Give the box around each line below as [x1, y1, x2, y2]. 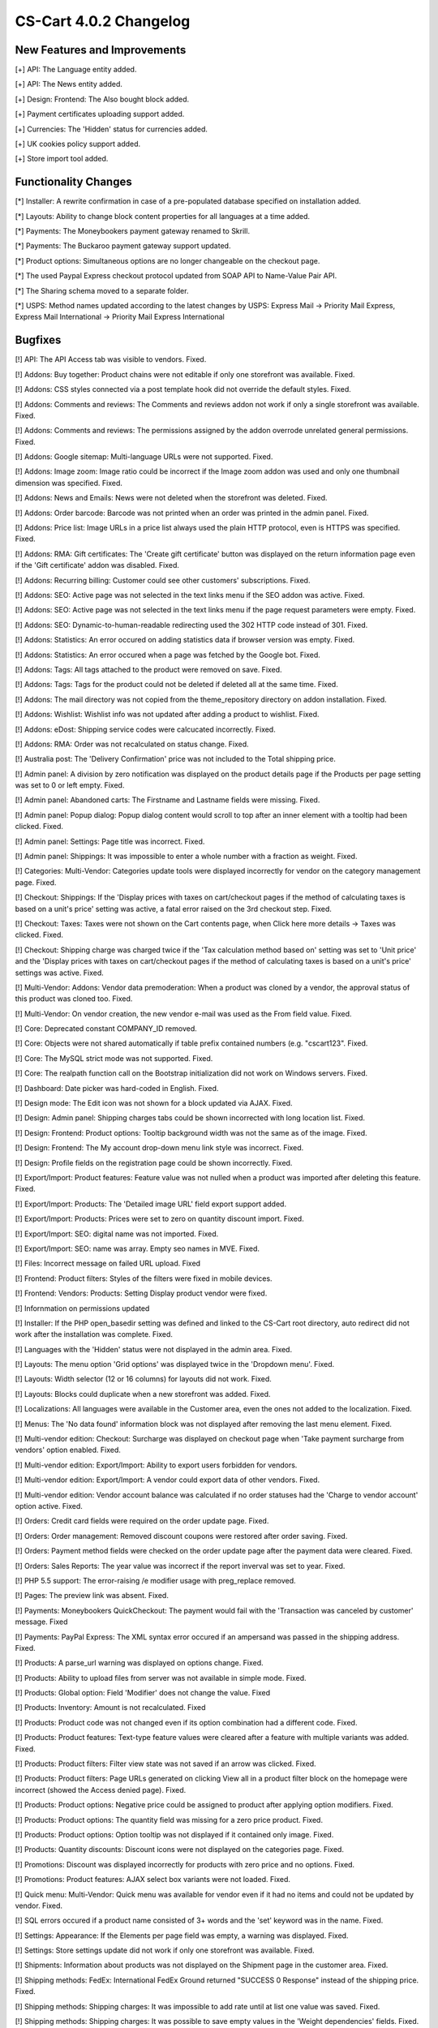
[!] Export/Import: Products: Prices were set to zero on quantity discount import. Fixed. [15, 1214, 304, 1224]
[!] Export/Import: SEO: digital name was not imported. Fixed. [15, 1229, 219, 1239]
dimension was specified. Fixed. [15, 478, 123, 488]
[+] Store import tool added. [15, 154, 109, 164]
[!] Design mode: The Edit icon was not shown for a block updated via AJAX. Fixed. [15, 1098, 293, 1108]
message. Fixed [15, 1617, 68, 1626]
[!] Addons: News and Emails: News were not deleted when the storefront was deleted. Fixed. [15, 493, 328, 503]
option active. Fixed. [15, 1501, 83, 1510]
